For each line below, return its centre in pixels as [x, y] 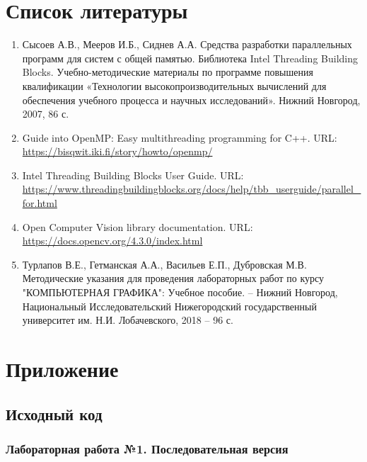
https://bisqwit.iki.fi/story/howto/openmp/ [117, 151]
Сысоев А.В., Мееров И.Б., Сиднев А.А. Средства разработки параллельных [187, 44]
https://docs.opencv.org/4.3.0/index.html [112, 241]
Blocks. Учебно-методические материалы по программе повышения [168, 72]
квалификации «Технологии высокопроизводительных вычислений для [174, 85]
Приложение [62, 368]
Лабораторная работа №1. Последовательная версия [147, 448]
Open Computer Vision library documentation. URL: [138, 226]
